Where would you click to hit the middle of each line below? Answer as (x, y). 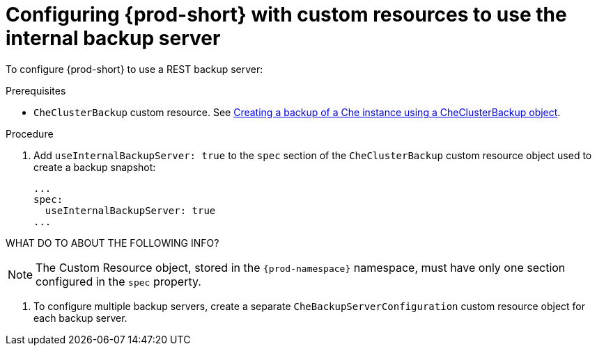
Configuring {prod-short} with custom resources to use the (286, 15)
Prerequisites (36, 90)
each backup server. (80, 318)
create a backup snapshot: (95, 167)
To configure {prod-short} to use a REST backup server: (134, 69)
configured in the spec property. (118, 281)
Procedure (30, 133)
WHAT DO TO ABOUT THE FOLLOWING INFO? (113, 243)
